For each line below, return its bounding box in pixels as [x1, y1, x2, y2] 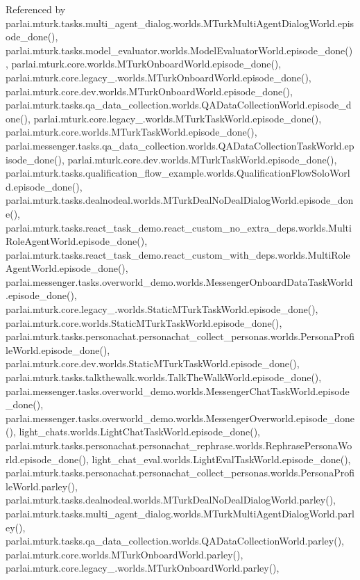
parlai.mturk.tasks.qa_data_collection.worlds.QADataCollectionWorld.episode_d [6, 97, 352, 112]
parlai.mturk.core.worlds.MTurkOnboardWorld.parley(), [6, 547, 243, 561]
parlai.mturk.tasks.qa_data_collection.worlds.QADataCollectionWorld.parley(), [6, 533, 344, 548]
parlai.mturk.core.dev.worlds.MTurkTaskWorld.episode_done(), [67, 152, 337, 166]
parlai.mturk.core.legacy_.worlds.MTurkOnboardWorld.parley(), [6, 561, 280, 575]
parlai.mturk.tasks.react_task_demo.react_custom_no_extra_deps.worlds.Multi [6, 220, 352, 234]
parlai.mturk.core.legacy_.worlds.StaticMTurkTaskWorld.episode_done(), [6, 302, 318, 316]
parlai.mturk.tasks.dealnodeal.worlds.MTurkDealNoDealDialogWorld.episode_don [6, 193, 354, 207]
